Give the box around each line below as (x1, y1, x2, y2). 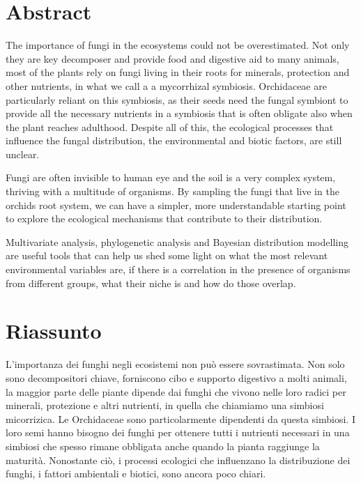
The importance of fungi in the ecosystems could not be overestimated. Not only (6, 38, 350, 52)
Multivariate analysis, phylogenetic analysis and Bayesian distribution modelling (6, 234, 348, 249)
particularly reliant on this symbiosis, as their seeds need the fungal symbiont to (6, 92, 348, 107)
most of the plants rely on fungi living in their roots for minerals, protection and (6, 65, 350, 79)
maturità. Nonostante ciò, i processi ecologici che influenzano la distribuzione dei (6, 452, 351, 467)
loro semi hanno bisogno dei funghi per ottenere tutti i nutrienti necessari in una (6, 425, 350, 440)
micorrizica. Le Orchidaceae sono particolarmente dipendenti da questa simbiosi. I (6, 411, 355, 426)
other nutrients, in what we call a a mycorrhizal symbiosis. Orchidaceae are (6, 78, 327, 93)
